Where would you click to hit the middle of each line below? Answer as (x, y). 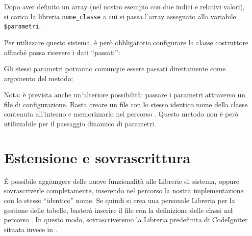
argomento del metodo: (38, 78)
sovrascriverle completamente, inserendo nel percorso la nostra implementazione (124, 191)
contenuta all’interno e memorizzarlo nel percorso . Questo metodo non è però (121, 114)
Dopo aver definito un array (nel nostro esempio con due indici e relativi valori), (124, 6)
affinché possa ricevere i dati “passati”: (62, 52)
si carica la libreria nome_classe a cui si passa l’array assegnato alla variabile (120, 16)
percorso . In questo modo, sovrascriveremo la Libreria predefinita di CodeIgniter (126, 220)
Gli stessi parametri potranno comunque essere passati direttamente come (115, 69)
